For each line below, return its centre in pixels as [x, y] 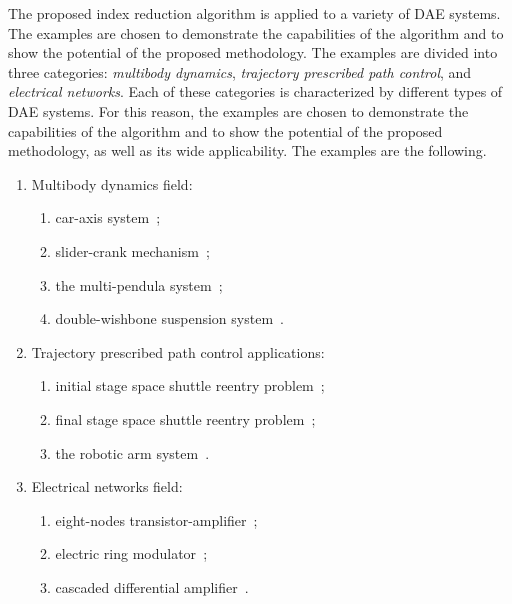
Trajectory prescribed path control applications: [178, 351]
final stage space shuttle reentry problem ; [185, 418]
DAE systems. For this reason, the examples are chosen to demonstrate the [238, 110]
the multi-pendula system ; [139, 284]
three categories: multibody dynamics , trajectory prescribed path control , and [240, 71]
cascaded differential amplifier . [152, 586]
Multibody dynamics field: [112, 183]
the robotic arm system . [132, 452]
